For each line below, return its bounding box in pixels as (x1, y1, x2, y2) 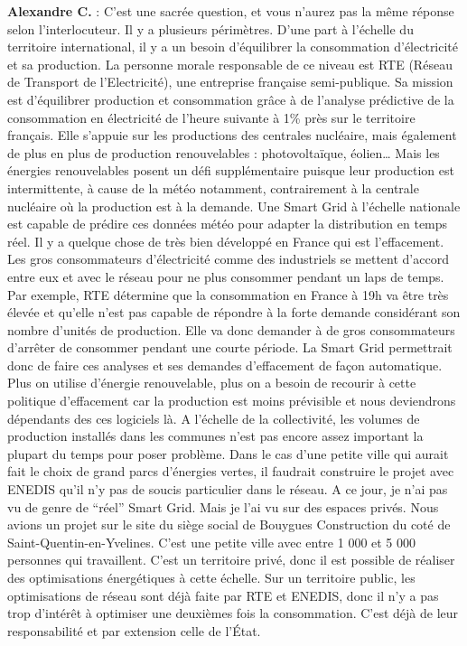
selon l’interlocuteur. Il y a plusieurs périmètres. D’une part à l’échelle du (7, 19, 414, 38)
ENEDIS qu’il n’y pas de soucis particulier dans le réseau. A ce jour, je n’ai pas (7, 480, 448, 499)
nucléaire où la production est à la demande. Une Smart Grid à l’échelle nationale (7, 196, 461, 215)
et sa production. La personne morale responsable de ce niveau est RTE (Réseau (7, 54, 453, 73)
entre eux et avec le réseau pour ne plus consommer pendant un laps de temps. (7, 267, 444, 286)
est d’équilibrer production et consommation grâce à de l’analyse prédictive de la (7, 89, 454, 108)
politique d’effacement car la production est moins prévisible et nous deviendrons (7, 391, 456, 410)
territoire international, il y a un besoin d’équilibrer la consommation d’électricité (7, 37, 459, 56)
